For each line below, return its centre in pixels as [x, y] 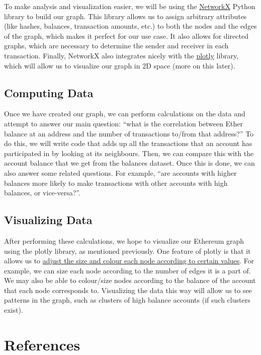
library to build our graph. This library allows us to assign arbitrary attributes [125, 16]
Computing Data [49, 92]
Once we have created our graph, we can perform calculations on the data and [125, 114]
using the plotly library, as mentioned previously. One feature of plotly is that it [127, 251]
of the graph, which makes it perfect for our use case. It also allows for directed [126, 35]
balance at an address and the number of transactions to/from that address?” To [129, 133]
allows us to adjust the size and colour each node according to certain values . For [129, 261]
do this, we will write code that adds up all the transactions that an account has [128, 143]
